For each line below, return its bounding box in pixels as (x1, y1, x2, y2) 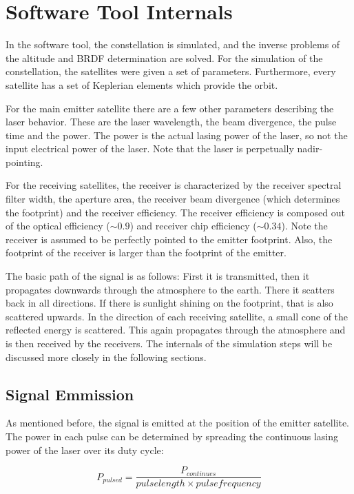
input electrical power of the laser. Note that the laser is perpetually (6, 141, 294, 156)
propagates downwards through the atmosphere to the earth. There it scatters (6, 282, 335, 296)
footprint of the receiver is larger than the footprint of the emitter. (6, 245, 287, 260)
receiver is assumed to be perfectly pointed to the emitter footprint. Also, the (6, 231, 333, 246)
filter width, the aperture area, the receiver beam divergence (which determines (6, 192, 340, 206)
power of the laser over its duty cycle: (6, 442, 164, 457)
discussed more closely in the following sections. (6, 349, 207, 364)
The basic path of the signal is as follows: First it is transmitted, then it (6, 269, 310, 283)
